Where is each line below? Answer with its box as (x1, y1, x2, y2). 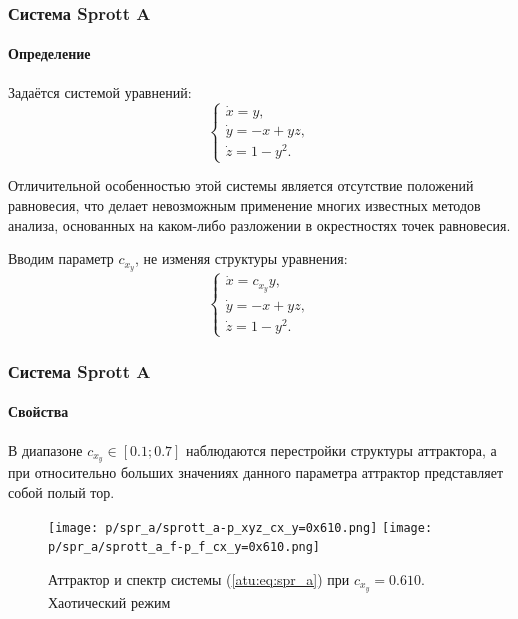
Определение (8, 43, 91, 64)
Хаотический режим (48, 591, 171, 612)
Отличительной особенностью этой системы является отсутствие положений (8, 175, 474, 196)
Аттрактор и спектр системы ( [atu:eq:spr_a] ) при (48, 568, 350, 589)
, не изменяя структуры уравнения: (134, 248, 348, 269)
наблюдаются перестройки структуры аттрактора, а (186, 439, 497, 460)
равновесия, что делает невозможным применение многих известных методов (8, 194, 481, 215)
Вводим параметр (8, 248, 114, 269)
